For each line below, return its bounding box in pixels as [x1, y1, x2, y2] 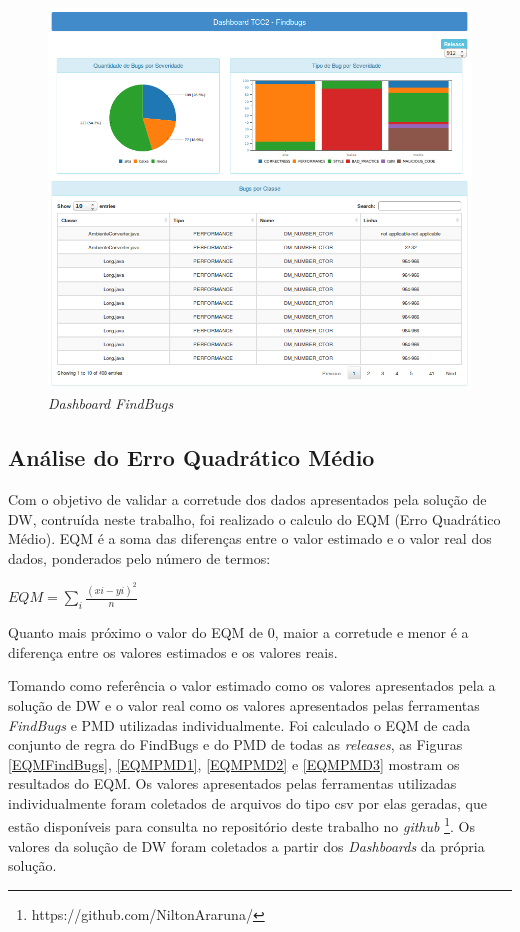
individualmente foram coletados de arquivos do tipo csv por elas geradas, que [8, 792, 487, 813]
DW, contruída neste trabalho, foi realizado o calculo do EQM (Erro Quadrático [8, 508, 501, 529]
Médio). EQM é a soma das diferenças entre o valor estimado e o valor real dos [8, 528, 492, 549]
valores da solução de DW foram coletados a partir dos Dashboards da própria [8, 835, 485, 856]
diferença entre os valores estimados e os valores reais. [8, 641, 338, 662]
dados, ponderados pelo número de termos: [8, 547, 271, 568]
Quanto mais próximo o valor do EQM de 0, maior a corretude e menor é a [8, 622, 469, 643]
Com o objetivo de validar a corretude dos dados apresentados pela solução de [8, 489, 487, 510]
